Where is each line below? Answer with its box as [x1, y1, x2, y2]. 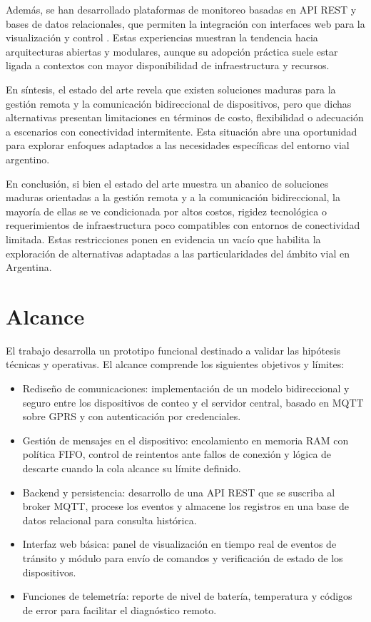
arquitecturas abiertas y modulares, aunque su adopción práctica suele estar [6, 44, 338, 58]
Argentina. [6, 260, 52, 275]
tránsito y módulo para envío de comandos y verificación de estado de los [22, 550, 343, 565]
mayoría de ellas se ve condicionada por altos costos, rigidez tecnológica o [6, 203, 327, 218]
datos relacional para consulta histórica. [22, 512, 197, 527]
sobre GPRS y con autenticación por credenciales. [22, 409, 241, 424]
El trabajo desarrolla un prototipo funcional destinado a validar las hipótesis [6, 342, 341, 357]
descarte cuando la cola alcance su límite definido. [22, 460, 241, 475]
